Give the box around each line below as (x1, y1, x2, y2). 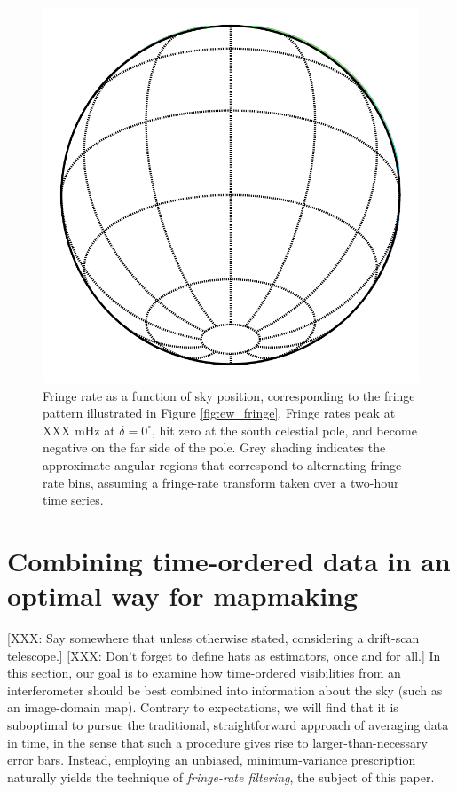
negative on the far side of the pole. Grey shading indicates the (43, 438, 386, 457)
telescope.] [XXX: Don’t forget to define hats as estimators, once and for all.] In (7, 646, 441, 664)
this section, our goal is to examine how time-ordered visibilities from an (7, 663, 401, 682)
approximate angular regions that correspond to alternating (43, 455, 366, 474)
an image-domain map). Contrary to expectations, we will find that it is (7, 698, 398, 717)
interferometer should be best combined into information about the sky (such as (7, 680, 443, 699)
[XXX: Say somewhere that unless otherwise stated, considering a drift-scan (7, 629, 420, 647)
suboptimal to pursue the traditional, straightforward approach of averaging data (7, 716, 449, 734)
